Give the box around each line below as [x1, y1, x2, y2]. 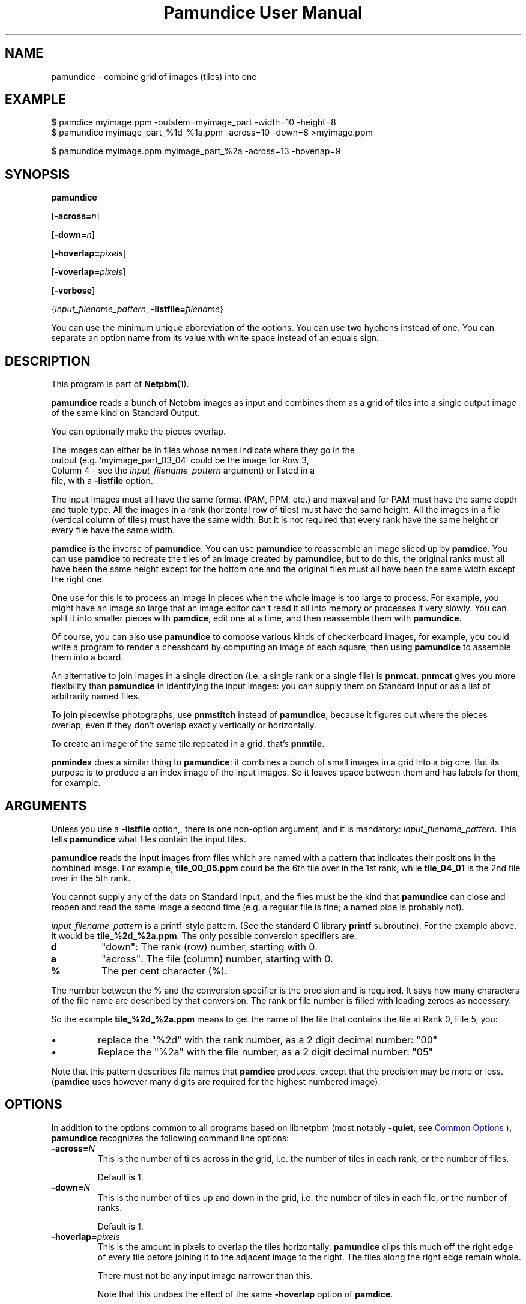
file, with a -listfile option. [51, 475, 153, 486]
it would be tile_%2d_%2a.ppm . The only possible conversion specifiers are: [51, 930, 357, 941]
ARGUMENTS [5, 798, 87, 813]
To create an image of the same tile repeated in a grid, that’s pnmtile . [51, 738, 325, 749]
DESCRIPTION [5, 353, 91, 369]
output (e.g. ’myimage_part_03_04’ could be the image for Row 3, [51, 455, 309, 466]
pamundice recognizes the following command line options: [51, 1132, 289, 1143]
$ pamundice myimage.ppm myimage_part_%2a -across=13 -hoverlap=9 [51, 146, 341, 157]
